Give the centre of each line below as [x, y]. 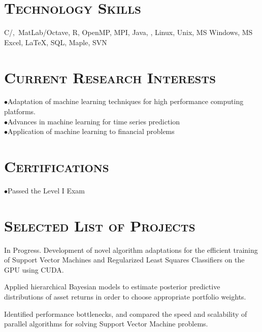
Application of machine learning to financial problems [91, 131]
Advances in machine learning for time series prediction [94, 121]
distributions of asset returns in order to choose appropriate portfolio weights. [125, 297]
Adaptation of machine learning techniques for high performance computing [126, 101]
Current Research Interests [110, 77]
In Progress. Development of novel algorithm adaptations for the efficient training [131, 250]
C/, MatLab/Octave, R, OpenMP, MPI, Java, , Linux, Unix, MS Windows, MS [128, 32]
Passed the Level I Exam [46, 190]
